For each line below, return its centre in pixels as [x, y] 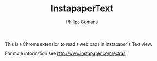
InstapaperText [82, 8]
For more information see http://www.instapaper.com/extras [65, 53]
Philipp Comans [82, 22]
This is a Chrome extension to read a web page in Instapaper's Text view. [78, 44]
